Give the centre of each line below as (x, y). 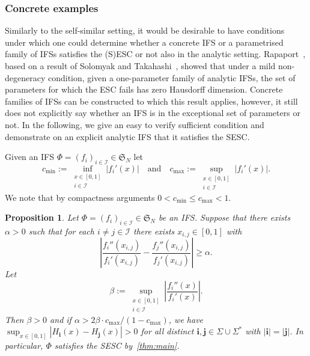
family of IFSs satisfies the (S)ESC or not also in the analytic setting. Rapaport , (155, 54)
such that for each (61, 231)
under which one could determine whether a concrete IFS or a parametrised (144, 42)
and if (61, 319)
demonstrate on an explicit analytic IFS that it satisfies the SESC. (127, 136)
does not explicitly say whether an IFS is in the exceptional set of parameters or (153, 113)
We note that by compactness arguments (80, 197)
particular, (24, 345)
